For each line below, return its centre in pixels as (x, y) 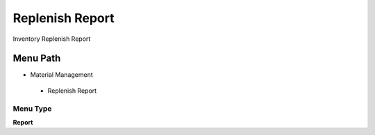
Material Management (61, 75)
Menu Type (32, 109)
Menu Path (37, 58)
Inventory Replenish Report (52, 39)
